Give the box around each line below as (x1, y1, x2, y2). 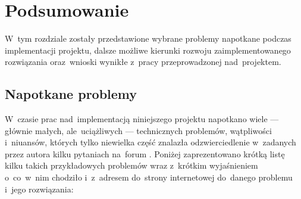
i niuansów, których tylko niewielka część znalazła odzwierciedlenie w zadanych (5, 136, 296, 148)
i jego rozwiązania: (5, 182, 74, 195)
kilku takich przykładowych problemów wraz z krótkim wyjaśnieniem (5, 159, 258, 172)
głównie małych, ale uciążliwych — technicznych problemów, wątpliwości (5, 124, 272, 136)
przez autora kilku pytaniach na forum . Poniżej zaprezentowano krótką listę (5, 147, 285, 160)
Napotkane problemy (5, 85, 137, 103)
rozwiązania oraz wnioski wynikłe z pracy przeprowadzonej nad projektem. (5, 55, 281, 68)
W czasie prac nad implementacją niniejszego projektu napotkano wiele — (5, 113, 279, 125)
